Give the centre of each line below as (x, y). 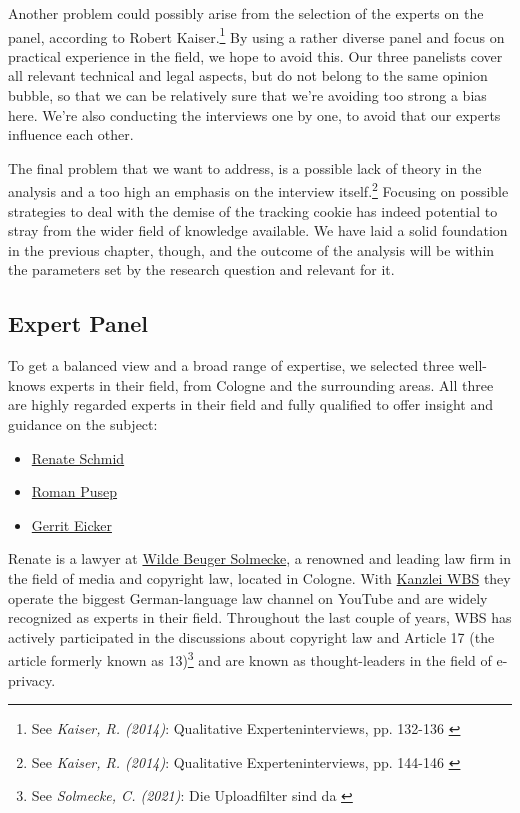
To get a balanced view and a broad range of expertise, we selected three (231, 365)
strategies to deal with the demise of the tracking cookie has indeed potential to (253, 210)
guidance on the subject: (83, 424)
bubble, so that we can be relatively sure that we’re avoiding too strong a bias (247, 95)
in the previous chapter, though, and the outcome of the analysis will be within (251, 249)
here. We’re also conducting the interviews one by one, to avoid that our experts (254, 114)
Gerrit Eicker (71, 524)
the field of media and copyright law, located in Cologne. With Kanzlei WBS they (259, 577)
